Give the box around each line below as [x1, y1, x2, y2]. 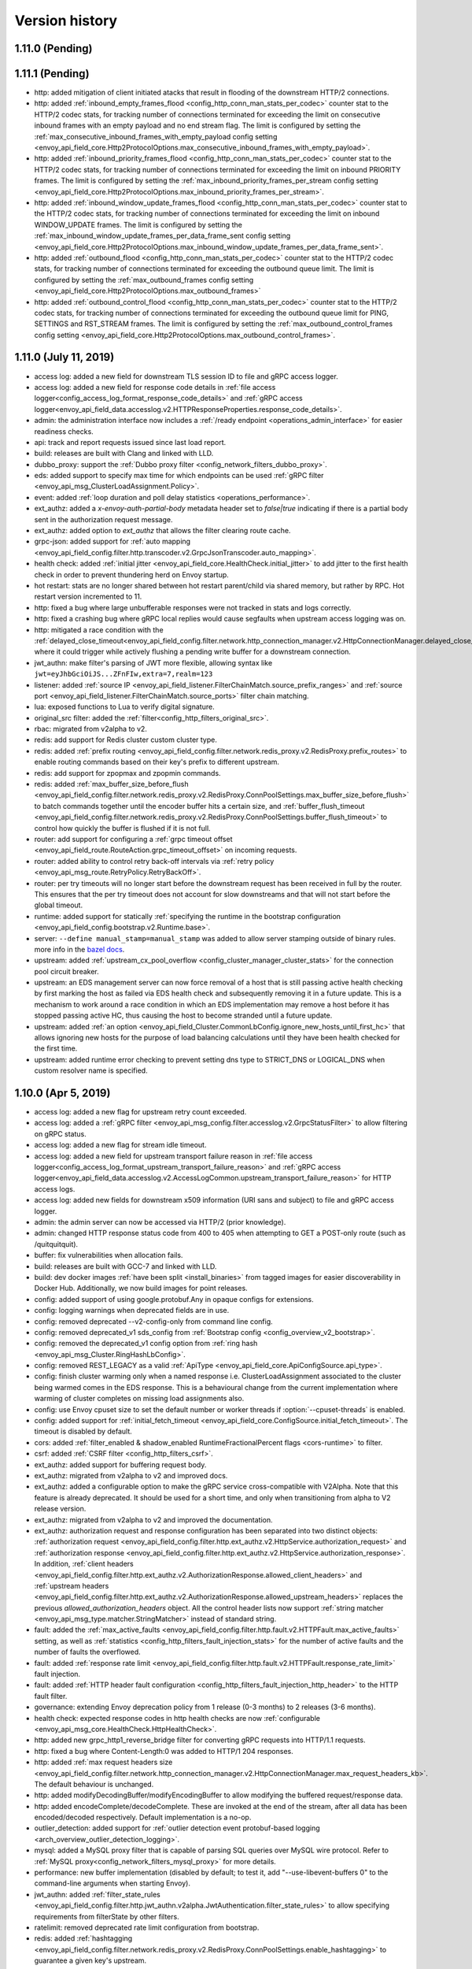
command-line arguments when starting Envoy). [34, 1878, 190, 1888]
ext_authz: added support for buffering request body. [34, 1459, 207, 1469]
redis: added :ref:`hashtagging [34, 1934, 133, 1943]
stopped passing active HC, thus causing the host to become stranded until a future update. [34, 1010, 333, 1020]
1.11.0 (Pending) [14, 42, 93, 55]
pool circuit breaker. [34, 966, 100, 976]
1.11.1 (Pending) [14, 67, 90, 80]
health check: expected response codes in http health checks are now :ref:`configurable [34, 1713, 320, 1722]
